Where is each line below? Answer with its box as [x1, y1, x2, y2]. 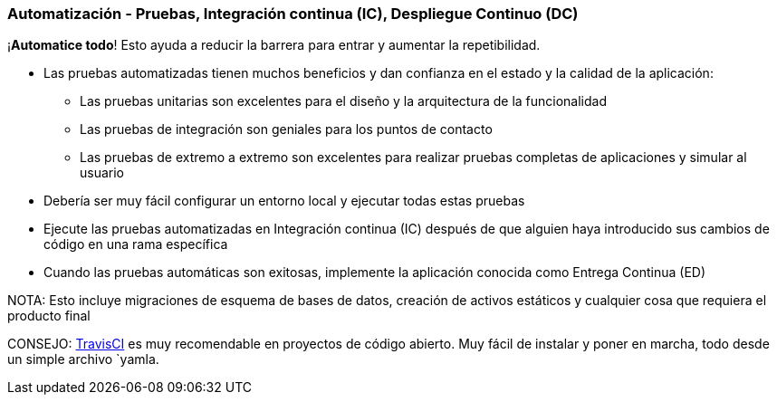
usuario [80, 165, 124, 181]
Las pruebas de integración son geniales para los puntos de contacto [80, 121, 493, 138]
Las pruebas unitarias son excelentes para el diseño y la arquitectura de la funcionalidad [80, 93, 608, 110]
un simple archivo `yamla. [7, 351, 159, 368]
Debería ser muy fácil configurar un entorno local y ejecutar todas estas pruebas [43, 193, 525, 209]
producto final [7, 308, 91, 324]
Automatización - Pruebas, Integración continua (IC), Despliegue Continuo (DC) [7, 5, 579, 23]
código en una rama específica [43, 236, 228, 253]
